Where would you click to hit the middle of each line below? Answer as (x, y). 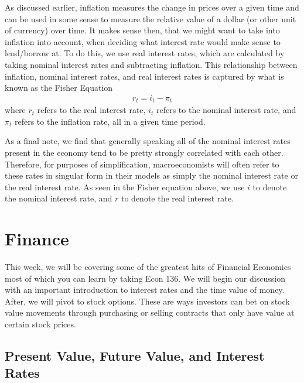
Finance (37, 239)
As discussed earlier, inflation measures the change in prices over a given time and (152, 7)
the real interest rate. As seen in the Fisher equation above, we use (125, 187)
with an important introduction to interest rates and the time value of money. (145, 290)
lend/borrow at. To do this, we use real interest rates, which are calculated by (145, 53)
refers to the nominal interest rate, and (226, 110)
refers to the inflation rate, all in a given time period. (110, 121)
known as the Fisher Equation (59, 88)
